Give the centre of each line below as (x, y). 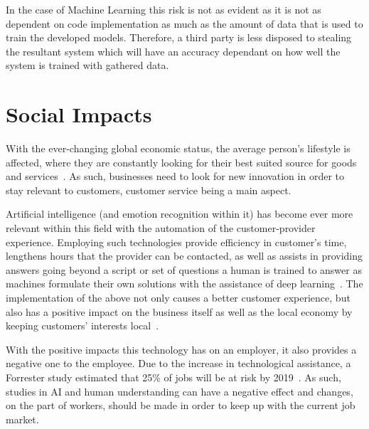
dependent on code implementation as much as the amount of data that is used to (184, 23)
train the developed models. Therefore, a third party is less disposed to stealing (179, 37)
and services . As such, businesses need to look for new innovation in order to (175, 176)
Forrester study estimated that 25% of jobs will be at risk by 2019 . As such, (173, 377)
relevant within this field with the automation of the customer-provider (161, 228)
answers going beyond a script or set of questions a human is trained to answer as (184, 269)
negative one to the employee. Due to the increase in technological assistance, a (178, 363)
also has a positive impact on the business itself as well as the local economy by (179, 311)
